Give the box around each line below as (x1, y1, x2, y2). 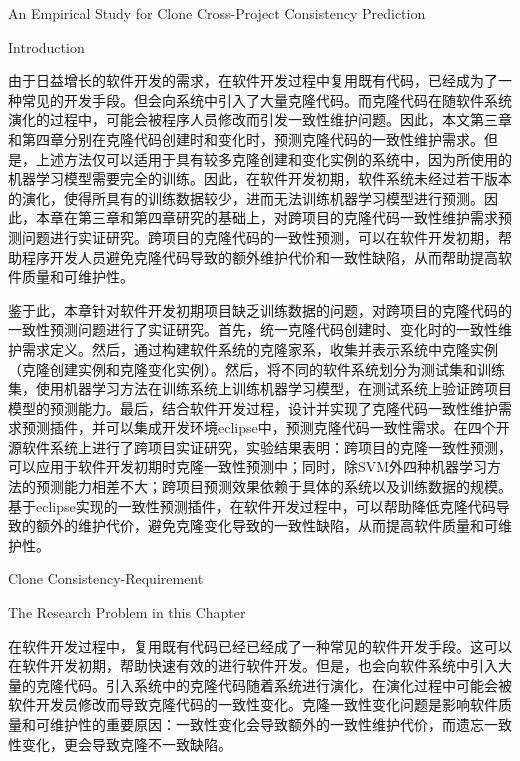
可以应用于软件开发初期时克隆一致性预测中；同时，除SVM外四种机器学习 (8, 456, 488, 477)
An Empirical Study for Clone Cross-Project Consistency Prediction (8, 3, 426, 23)
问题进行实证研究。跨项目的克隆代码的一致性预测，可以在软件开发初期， (21, 226, 498, 247)
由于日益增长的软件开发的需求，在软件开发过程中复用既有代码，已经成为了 (8, 70, 498, 91)
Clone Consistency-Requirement (8, 568, 204, 589)
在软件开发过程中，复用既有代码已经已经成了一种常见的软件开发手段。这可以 (8, 635, 512, 656)
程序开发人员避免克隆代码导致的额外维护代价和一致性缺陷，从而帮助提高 (21, 246, 498, 267)
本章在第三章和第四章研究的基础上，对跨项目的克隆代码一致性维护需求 (35, 207, 498, 228)
